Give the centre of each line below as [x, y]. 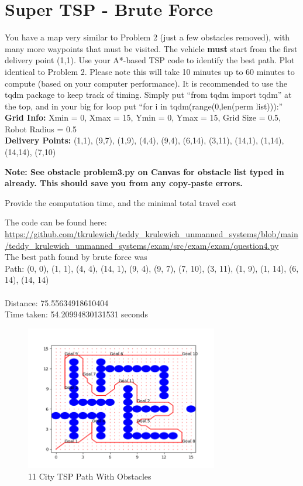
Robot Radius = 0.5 [41, 129]
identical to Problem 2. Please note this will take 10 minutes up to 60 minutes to [150, 71]
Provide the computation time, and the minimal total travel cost [120, 202]
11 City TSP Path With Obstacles [90, 476]
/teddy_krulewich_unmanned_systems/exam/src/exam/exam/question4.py [142, 245]
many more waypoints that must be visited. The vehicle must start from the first [151, 48]
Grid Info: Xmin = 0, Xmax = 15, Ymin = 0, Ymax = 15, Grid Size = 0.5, [143, 117]
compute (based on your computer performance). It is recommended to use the [146, 83]
